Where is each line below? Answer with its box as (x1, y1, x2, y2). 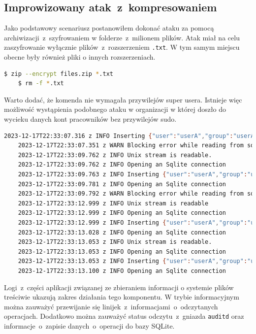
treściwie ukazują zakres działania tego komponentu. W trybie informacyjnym (4, 292, 239, 302)
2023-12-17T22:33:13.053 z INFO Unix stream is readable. (18, 238, 212, 246)
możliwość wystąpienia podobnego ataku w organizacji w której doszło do (4, 104, 226, 114)
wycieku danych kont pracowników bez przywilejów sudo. (4, 114, 177, 124)
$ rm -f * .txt (18, 80, 64, 87)
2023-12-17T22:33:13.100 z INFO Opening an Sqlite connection (18, 267, 226, 274)
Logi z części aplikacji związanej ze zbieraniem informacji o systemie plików (4, 282, 234, 292)
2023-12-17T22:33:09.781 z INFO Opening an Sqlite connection (18, 180, 226, 188)
